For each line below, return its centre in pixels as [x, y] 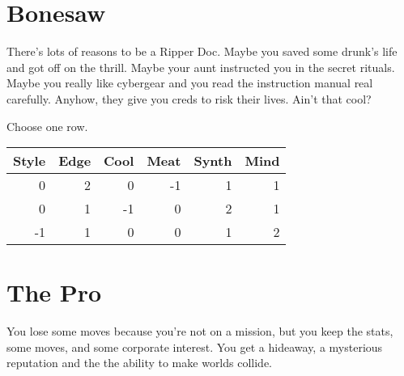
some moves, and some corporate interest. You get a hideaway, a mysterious [195, 346]
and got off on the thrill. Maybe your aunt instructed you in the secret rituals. [201, 67]
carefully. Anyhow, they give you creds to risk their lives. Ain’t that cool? [189, 98]
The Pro [54, 292]
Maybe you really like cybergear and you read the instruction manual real [190, 83]
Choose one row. [47, 126]
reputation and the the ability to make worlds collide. [140, 363]
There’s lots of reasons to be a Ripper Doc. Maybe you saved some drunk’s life [202, 51]
